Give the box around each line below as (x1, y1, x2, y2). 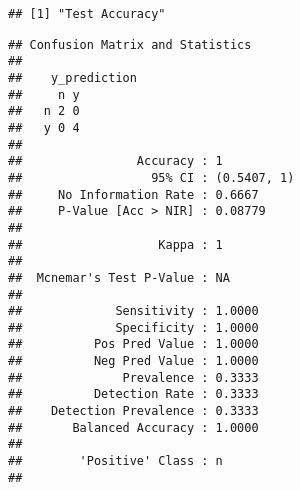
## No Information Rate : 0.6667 (8, 187, 259, 202)
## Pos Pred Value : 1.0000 (8, 337, 259, 352)
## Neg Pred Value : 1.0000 (8, 354, 259, 369)
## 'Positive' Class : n (8, 454, 223, 469)
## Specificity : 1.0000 (8, 320, 259, 335)
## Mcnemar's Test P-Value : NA (8, 270, 230, 285)
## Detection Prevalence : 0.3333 (8, 404, 259, 419)
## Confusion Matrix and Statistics (8, 37, 252, 52)
